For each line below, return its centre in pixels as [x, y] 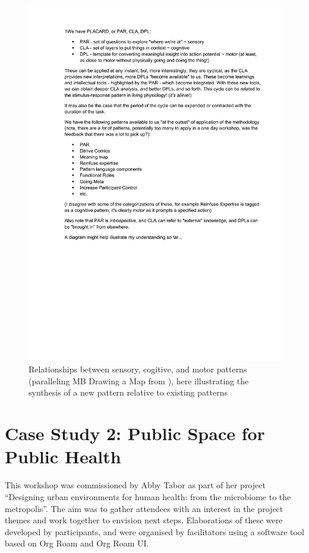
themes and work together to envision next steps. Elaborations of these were [144, 520]
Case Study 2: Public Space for [135, 433]
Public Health [63, 456]
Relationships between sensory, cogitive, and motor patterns [138, 369]
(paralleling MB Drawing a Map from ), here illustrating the [139, 380]
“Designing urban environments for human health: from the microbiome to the [148, 496]
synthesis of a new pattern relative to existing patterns [128, 392]
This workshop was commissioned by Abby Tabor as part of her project [135, 485]
